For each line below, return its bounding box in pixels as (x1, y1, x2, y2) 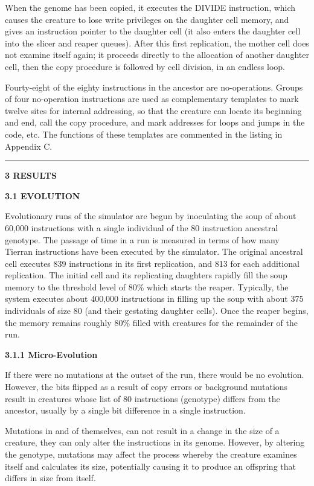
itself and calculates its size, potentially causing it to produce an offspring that (5, 459, 296, 472)
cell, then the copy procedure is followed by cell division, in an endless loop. (5, 60, 285, 72)
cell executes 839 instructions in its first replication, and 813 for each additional (5, 257, 300, 269)
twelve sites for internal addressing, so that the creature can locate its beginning (5, 104, 302, 117)
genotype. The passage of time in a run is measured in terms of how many (5, 233, 280, 246)
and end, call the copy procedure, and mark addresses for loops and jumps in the (5, 116, 305, 129)
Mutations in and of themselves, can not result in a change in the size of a (5, 424, 280, 436)
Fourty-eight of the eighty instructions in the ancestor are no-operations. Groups (5, 80, 303, 93)
